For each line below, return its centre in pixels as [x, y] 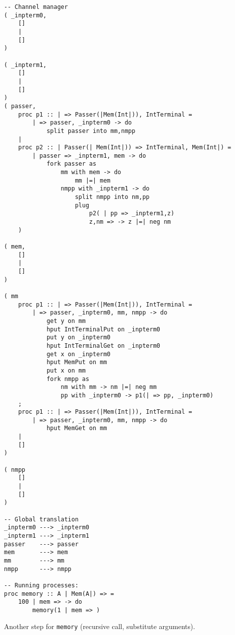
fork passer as [71, 164]
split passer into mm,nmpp [91, 131]
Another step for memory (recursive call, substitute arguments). [100, 626]
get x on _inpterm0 [78, 354]
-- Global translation [41, 519]
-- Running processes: [41, 585]
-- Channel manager [36, 7]
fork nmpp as [68, 379]
